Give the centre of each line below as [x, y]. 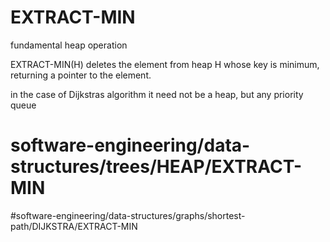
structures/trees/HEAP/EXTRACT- [156, 167]
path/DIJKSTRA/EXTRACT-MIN [74, 226]
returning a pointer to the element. [81, 75]
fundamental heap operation [69, 45]
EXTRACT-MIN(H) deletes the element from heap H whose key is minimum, [165, 64]
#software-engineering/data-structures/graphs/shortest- [128, 215]
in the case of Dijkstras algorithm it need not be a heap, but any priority [157, 94]
